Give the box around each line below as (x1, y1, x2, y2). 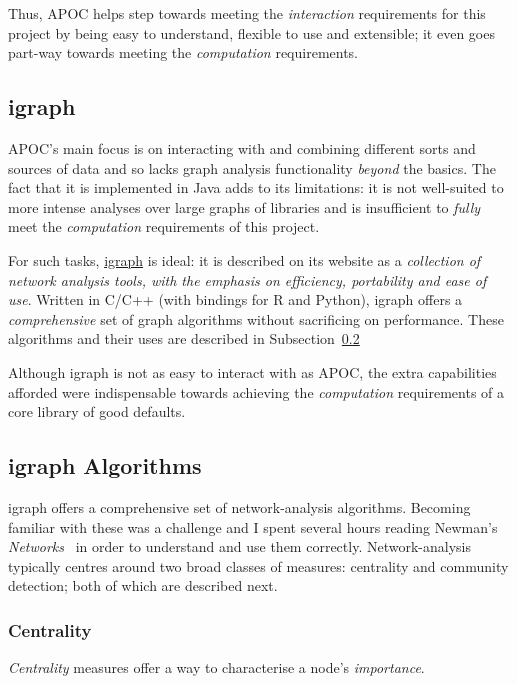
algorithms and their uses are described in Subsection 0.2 (8, 328, 360, 349)
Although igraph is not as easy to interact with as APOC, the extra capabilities (8, 361, 497, 382)
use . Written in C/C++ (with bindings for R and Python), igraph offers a (8, 289, 463, 310)
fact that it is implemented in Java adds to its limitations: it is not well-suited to (8, 177, 504, 198)
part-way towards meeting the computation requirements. (8, 42, 359, 63)
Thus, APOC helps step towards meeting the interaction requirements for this (8, 3, 486, 23)
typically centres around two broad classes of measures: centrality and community (8, 555, 509, 576)
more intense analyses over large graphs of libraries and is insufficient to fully (8, 196, 481, 217)
